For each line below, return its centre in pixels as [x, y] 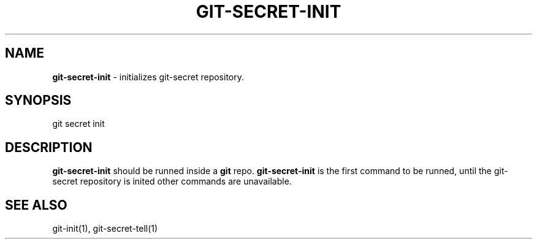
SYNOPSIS [38, 101]
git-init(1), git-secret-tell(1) [105, 229]
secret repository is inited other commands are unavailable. [172, 181]
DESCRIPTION [49, 147]
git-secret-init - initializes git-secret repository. [148, 77]
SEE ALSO [36, 205]
